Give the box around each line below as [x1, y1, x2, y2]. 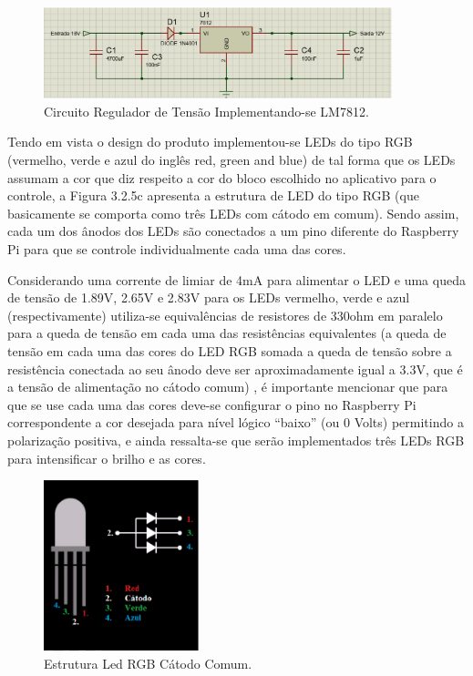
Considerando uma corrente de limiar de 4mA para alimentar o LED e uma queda [7, 270, 466, 289]
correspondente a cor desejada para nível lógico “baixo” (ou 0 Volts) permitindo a [7, 413, 464, 432]
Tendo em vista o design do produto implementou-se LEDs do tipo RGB [7, 132, 413, 151]
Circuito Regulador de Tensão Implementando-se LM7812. [44, 101, 369, 120]
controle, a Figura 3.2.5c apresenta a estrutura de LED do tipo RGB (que [7, 186, 419, 205]
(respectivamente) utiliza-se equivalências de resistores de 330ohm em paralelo [7, 305, 443, 324]
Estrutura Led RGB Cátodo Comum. [44, 653, 252, 672]
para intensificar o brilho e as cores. [7, 448, 206, 467]
